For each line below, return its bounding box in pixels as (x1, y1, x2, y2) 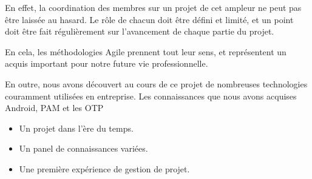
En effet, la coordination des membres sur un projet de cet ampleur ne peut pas (5, 1, 302, 13)
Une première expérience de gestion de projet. (19, 162, 190, 175)
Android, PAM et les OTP (5, 101, 104, 114)
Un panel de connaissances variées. (19, 142, 148, 155)
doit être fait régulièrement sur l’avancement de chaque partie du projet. (5, 25, 274, 38)
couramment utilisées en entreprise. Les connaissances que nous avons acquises (5, 89, 297, 102)
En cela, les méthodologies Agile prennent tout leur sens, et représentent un (5, 45, 287, 58)
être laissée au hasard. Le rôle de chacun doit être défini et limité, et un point (5, 13, 294, 25)
